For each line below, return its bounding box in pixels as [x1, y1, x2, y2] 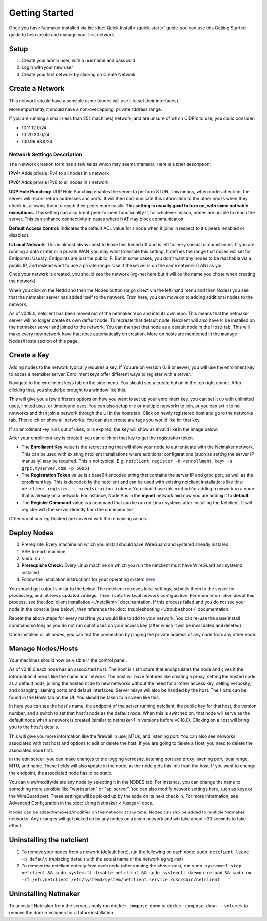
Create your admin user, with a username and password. [21, 57, 137, 63]
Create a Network [9, 84, 65, 93]
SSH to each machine [21, 548, 66, 554]
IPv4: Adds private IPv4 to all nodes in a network [9, 170, 109, 176]
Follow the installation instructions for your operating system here [21, 576, 155, 582]
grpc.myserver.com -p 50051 [21, 465, 90, 471]
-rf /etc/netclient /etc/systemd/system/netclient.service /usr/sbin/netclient [21, 877, 220, 882]
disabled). [9, 232, 30, 238]
